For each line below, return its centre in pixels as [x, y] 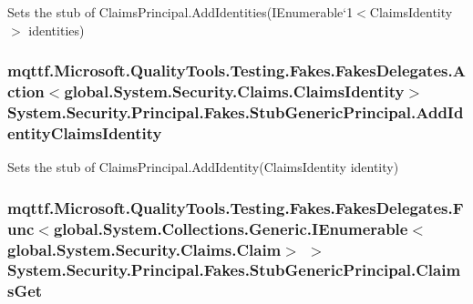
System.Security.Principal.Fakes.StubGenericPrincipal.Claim [234, 270]
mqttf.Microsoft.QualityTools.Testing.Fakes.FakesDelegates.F [236, 207]
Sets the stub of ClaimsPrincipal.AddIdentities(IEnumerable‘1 [180, 12]
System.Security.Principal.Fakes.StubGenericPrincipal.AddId [236, 111]
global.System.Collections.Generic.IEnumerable [231, 228]
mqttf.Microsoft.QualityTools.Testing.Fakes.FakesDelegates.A [236, 71]
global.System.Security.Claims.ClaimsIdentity [234, 91]
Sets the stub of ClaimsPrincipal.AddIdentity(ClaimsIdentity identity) [203, 167]
